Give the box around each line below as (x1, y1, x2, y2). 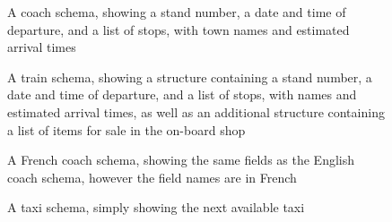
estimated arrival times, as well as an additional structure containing (7, 102, 385, 121)
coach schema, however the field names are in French (7, 167, 297, 186)
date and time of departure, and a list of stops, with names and (7, 85, 357, 104)
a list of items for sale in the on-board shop (7, 120, 246, 139)
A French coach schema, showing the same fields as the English (7, 150, 355, 169)
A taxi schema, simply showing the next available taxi (7, 198, 305, 217)
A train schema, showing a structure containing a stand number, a (7, 67, 372, 86)
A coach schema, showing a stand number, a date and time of (7, 3, 346, 21)
